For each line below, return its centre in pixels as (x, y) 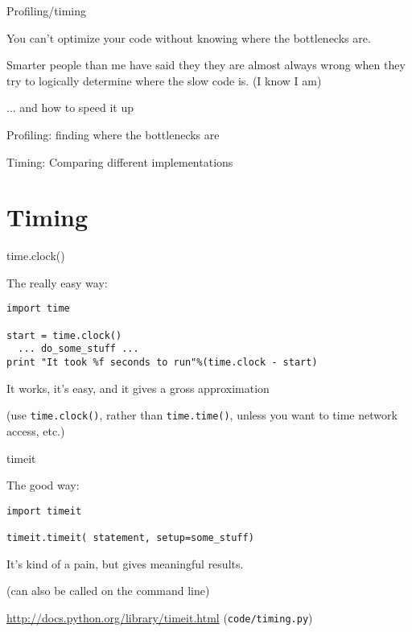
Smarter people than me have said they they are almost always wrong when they (206, 65)
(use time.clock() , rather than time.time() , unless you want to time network (202, 415)
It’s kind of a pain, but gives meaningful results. (125, 563)
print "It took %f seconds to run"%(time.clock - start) (162, 363)
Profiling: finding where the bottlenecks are (113, 134)
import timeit (44, 511)
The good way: (43, 485)
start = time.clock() (64, 335)
